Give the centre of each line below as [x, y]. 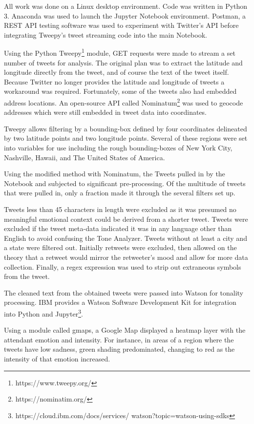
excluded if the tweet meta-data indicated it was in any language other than [118, 228]
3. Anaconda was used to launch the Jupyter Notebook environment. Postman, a [125, 15]
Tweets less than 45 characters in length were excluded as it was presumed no [120, 209]
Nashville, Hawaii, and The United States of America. [85, 157]
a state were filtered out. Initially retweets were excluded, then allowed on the [120, 247]
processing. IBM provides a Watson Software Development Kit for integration [120, 302]
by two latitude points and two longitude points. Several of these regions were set [126, 138]
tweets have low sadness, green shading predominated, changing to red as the [119, 349]
